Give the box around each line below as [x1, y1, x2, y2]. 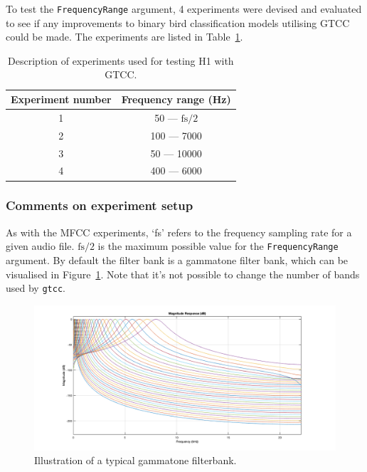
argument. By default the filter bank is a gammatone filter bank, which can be [6, 252, 349, 267]
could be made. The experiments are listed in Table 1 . [6, 29, 243, 44]
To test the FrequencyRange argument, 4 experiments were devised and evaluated [6, 1, 362, 16]
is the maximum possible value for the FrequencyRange [97, 238, 339, 253]
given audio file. [6, 238, 75, 253]
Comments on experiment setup [6, 196, 193, 214]
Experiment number [11, 92, 112, 107]
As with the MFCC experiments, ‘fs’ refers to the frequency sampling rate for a [6, 224, 352, 239]
